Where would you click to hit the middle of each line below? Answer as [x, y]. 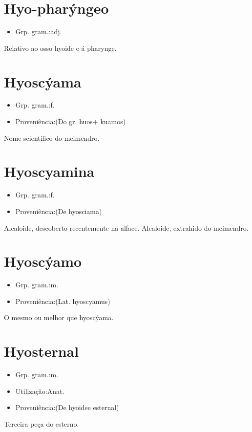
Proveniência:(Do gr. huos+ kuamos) [71, 121]
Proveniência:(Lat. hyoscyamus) [63, 301]
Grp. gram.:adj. [39, 32]
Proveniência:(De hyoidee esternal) [67, 407]
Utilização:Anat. [40, 391]
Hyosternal [42, 351]
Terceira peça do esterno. [42, 423]
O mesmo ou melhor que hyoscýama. [59, 317]
